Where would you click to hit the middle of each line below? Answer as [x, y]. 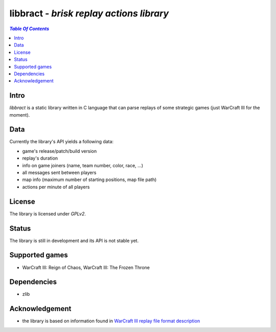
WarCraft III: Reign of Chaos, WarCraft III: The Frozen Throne [86, 267]
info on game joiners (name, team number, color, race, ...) [83, 165]
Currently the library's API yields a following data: [62, 142]
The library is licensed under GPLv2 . [48, 214]
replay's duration [40, 158]
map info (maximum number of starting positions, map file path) [89, 180]
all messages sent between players [59, 173]
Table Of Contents [29, 29]
